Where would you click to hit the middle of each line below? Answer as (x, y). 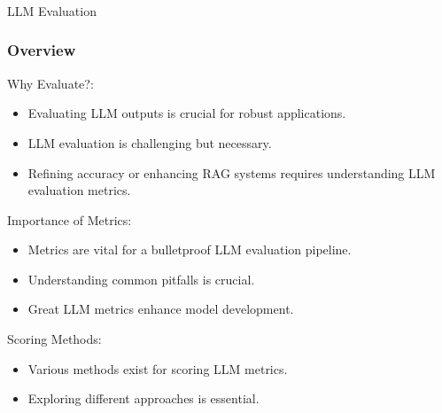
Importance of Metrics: (70, 219)
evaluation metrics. (79, 190)
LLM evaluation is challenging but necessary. (150, 142)
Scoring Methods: (54, 339)
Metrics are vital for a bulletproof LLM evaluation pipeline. (190, 249)
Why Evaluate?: (50, 83)
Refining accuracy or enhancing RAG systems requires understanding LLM (232, 172)
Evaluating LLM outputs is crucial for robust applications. (187, 113)
